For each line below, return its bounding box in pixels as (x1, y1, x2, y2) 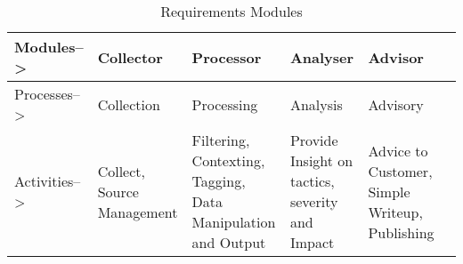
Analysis (289, 93, 343, 115)
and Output (191, 232, 266, 252)
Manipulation (191, 212, 276, 232)
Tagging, (191, 171, 246, 191)
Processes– (14, 84, 80, 104)
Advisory (368, 93, 424, 115)
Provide (289, 130, 338, 150)
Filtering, (191, 130, 250, 150)
